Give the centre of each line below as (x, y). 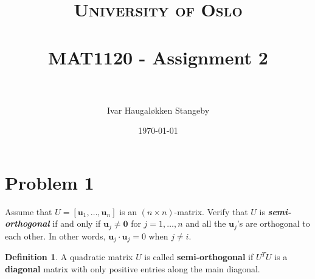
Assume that (29, 211)
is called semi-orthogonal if (199, 257)
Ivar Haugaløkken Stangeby (158, 110)
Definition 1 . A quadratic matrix (69, 257)
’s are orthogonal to (273, 223)
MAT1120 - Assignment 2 (158, 57)
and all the (206, 223)
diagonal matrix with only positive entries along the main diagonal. (133, 268)
